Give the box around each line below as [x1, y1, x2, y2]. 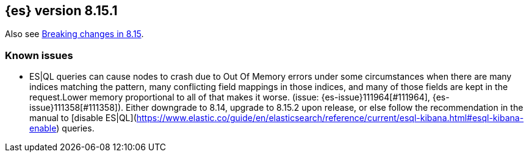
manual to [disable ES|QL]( [29, 113, 137, 124]
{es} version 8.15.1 [5, 3, 118, 18]
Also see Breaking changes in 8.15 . [5, 29, 144, 40]
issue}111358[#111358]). [29, 102, 124, 113]
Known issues [5, 49, 73, 61]
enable [29, 123, 57, 134]
